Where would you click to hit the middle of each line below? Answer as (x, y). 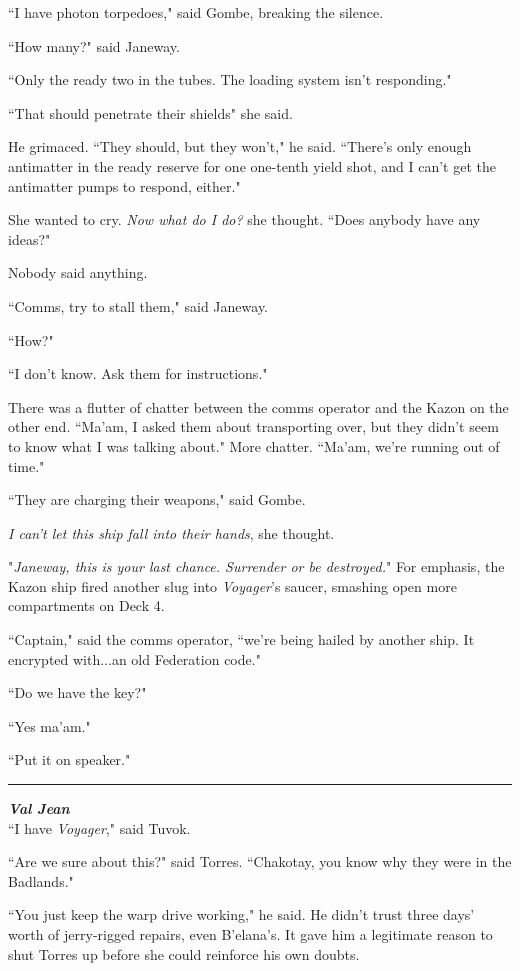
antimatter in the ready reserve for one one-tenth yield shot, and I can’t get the (252, 165)
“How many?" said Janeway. (94, 45)
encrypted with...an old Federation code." (134, 658)
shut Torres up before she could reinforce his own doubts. (184, 953)
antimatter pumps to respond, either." (124, 185)
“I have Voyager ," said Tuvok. (99, 827)
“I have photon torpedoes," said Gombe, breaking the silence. (196, 12)
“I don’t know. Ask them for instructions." (138, 373)
